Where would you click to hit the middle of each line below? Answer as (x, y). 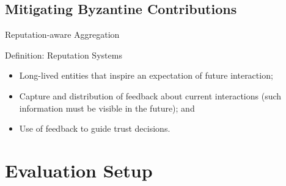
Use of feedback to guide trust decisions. (95, 128)
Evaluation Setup (79, 170)
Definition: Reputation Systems (64, 55)
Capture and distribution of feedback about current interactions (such (150, 95)
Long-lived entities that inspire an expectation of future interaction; (146, 75)
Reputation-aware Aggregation (62, 34)
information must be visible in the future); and (107, 108)
